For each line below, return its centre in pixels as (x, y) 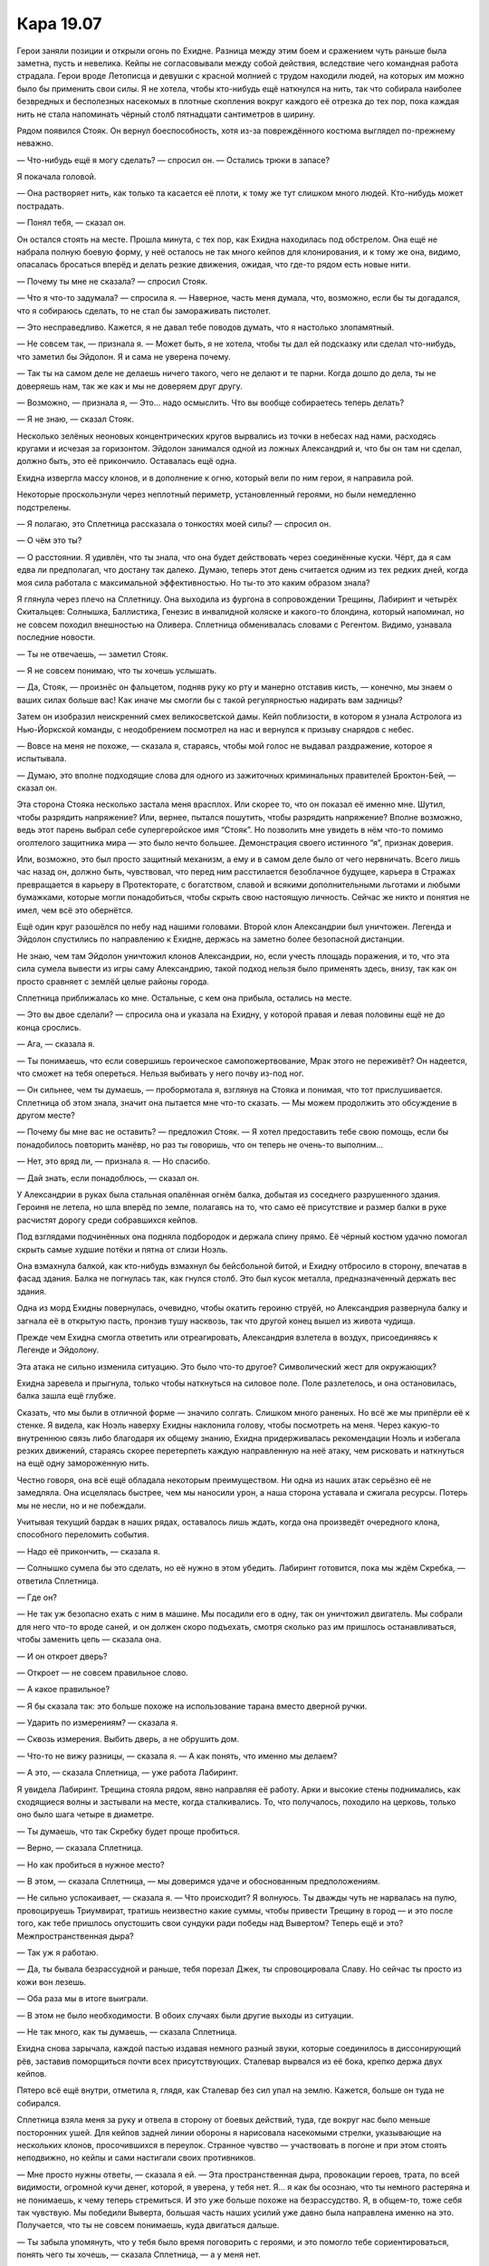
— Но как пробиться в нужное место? (91, 1864)
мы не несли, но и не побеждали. (81, 1506)
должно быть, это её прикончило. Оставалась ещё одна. (127, 461)
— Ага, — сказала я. (56, 1044)
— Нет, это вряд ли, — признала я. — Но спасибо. (114, 1161)
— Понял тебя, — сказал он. (72, 223)
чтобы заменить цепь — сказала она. (89, 1640)
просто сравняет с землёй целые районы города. (113, 981)
